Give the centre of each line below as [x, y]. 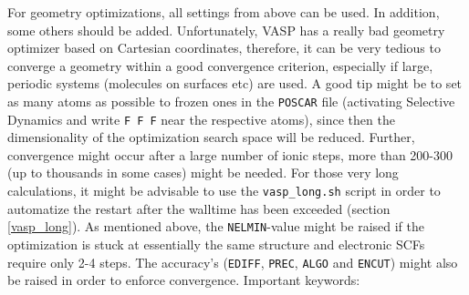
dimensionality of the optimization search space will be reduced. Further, [211, 137]
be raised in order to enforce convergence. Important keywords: [184, 280]
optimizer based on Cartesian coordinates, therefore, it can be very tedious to [224, 48]
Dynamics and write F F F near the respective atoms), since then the [201, 119]
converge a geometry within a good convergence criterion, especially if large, [220, 65]
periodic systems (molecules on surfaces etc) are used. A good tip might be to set [235, 83]
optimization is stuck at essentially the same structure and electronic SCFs [216, 244]
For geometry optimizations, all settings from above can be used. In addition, [224, 12]
